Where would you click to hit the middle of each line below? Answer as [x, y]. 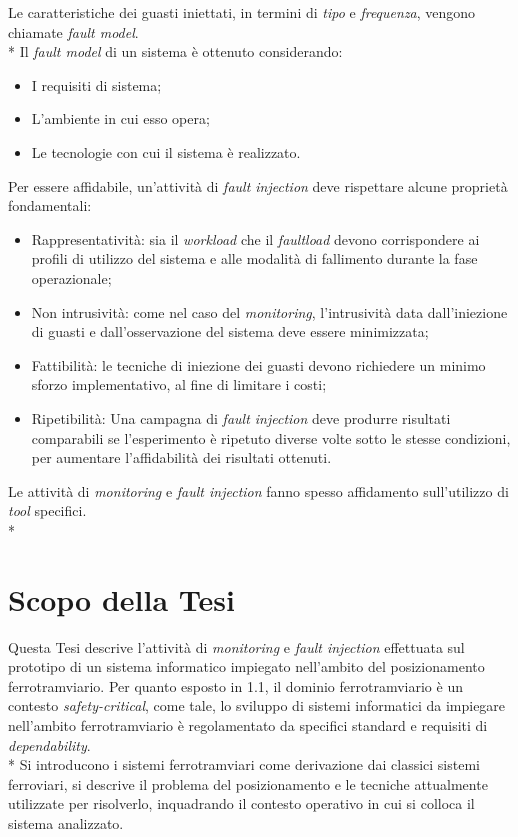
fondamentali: [50, 205]
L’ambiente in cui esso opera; [120, 118]
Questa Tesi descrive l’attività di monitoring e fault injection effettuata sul [236, 646]
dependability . [49, 744]
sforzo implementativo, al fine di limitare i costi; [179, 384]
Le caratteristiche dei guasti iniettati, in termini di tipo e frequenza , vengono [242, 12]
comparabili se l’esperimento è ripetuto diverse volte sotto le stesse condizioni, [271, 437]
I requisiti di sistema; [96, 84]
